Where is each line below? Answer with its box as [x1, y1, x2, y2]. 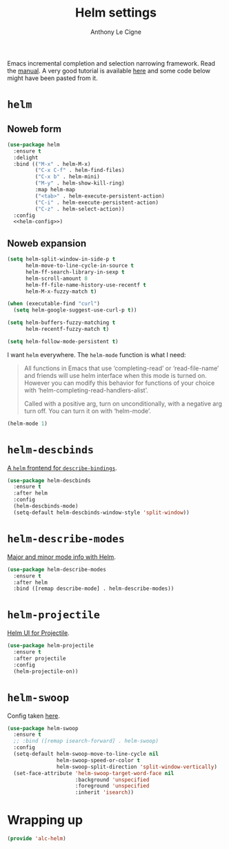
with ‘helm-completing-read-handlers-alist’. [23, 385, 148, 394]
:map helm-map [34, 187, 76, 193]
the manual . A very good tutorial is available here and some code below [7, 66, 210, 75]
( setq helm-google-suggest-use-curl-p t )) [13, 307, 137, 314]
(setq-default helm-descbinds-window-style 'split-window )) [13, 509, 190, 516]
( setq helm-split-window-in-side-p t [7, 256, 116, 263]
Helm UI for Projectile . [7, 629, 70, 637]
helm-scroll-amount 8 [25, 275, 88, 282]
